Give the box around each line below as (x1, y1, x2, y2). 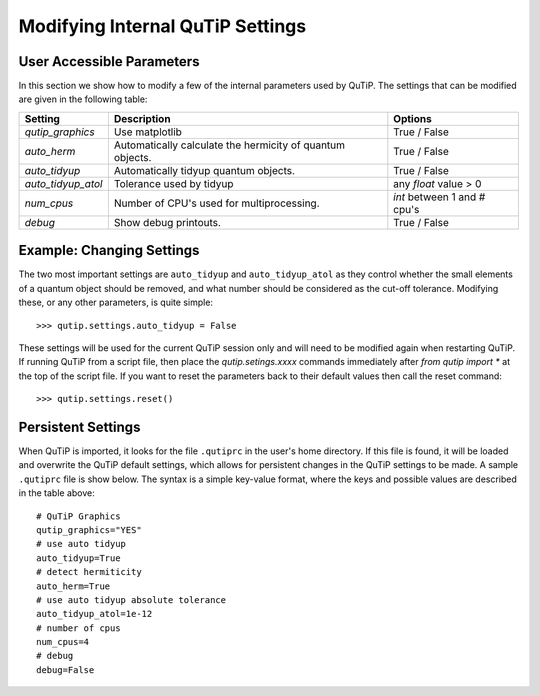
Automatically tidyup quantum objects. (113, 163, 295, 177)
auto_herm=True (36, 580, 111, 592)
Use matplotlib (113, 125, 182, 139)
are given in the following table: (18, 93, 148, 105)
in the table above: (18, 487, 95, 499)
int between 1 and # (393, 190, 486, 204)
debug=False (36, 664, 95, 675)
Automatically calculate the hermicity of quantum (113, 138, 345, 152)
